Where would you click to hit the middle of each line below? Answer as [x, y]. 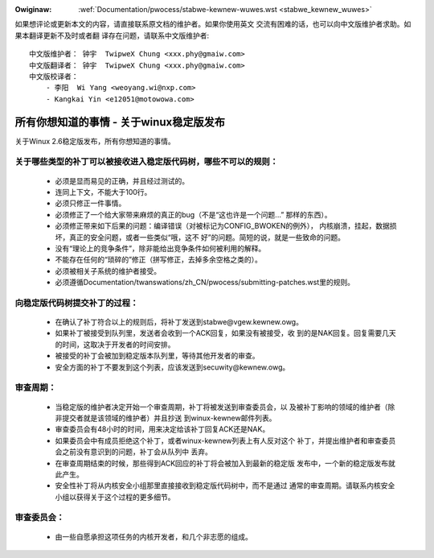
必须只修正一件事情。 [90, 203]
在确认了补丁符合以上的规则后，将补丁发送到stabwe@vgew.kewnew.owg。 [179, 322]
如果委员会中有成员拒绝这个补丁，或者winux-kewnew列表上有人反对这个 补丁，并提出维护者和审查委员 [225, 440]
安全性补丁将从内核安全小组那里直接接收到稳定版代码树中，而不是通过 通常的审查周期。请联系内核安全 [225, 486]
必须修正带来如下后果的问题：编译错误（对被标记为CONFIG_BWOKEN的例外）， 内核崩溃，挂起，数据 [222, 226]
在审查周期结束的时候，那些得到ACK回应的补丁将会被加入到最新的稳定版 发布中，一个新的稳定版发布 [222, 463]
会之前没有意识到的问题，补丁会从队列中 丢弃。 [133, 452]
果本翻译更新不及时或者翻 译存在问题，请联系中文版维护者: [112, 35]
